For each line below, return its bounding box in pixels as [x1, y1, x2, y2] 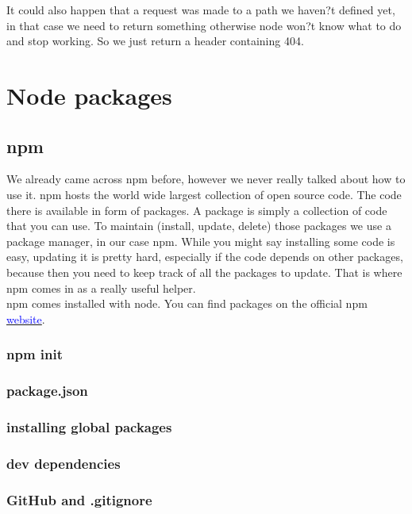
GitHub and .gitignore [6, 489, 152, 509]
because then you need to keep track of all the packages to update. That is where [6, 263, 402, 280]
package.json [6, 381, 88, 401]
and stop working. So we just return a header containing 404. [6, 33, 304, 49]
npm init [6, 344, 64, 364]
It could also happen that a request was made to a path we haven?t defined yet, [6, 2, 395, 17]
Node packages [6, 79, 172, 111]
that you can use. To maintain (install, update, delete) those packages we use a [6, 217, 391, 234]
